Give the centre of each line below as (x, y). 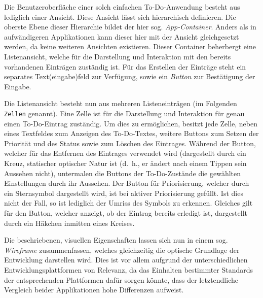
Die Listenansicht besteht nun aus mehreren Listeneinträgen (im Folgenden (121, 103)
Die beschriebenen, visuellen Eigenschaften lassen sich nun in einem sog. (116, 240)
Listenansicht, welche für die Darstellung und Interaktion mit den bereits (118, 56)
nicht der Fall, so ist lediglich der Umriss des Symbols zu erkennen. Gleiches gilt (128, 203)
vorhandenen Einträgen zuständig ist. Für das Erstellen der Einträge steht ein (125, 66)
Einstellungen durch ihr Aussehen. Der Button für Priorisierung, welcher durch (127, 183)
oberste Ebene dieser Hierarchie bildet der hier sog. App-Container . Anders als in (130, 27)
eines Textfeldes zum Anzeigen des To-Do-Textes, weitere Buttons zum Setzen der (131, 133)
